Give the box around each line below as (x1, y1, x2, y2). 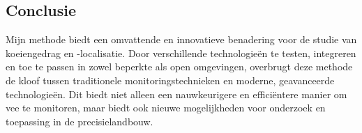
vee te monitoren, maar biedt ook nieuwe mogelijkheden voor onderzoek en (6, 100, 326, 115)
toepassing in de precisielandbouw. (6, 114, 153, 128)
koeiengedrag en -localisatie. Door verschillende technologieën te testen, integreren (6, 45, 356, 60)
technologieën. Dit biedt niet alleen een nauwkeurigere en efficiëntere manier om (6, 86, 347, 101)
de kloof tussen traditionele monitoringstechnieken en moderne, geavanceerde (6, 72, 335, 87)
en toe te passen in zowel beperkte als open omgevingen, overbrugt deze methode (6, 59, 353, 74)
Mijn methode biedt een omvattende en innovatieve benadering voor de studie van (6, 32, 357, 47)
